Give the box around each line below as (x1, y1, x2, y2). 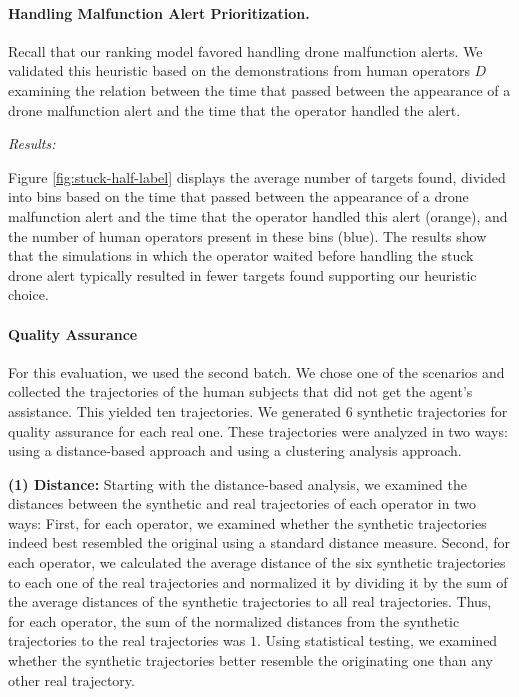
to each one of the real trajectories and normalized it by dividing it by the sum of (8, 571, 508, 592)
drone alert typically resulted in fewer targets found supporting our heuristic (8, 264, 477, 285)
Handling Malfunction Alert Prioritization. (8, 2, 310, 23)
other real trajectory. (8, 669, 135, 690)
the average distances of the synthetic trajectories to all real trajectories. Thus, (8, 591, 492, 612)
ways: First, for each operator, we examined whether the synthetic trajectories (8, 512, 487, 533)
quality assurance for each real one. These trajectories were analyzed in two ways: (8, 420, 508, 441)
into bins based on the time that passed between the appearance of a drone (8, 186, 469, 207)
